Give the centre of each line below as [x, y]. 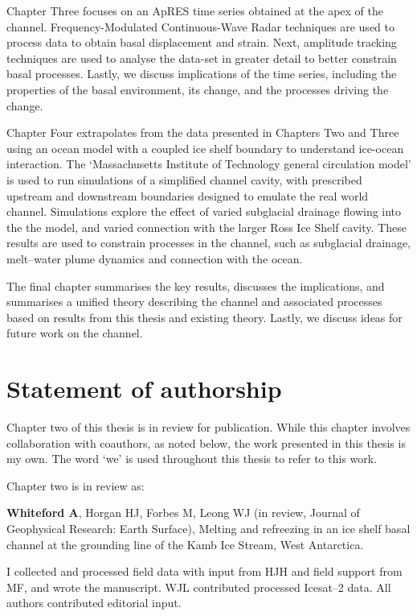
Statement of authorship [144, 389]
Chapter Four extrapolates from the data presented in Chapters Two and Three [203, 132]
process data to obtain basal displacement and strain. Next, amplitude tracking [202, 42]
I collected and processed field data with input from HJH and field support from [204, 571]
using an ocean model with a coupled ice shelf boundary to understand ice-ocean [205, 148]
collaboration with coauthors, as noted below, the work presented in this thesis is [206, 442]
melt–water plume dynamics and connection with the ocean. [155, 258]
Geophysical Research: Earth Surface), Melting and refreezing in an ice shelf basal [208, 528]
